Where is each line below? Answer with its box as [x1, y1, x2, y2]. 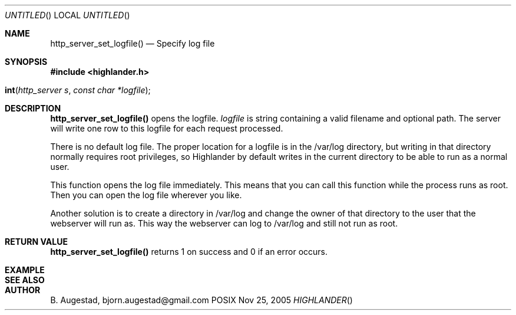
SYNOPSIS [5, 57, 48, 67]
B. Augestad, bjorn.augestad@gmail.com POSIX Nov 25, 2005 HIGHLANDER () [50, 295, 353, 305]
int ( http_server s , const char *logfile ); [5, 85, 151, 95]
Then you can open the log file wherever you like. [50, 190, 242, 200]
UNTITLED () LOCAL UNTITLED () [5, 10, 130, 20]
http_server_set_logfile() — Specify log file [50, 38, 215, 48]
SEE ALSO [5, 275, 45, 285]
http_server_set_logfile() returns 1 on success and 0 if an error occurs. [50, 247, 328, 257]
